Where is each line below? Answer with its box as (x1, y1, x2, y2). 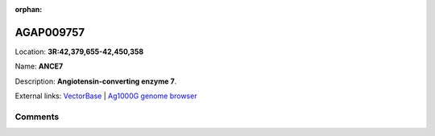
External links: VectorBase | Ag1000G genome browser (14, 91, 197, 101)
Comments (14, 111, 60, 122)
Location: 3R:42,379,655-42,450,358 (14, 47, 144, 56)
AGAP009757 (14, 25, 85, 39)
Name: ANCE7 (14, 61, 64, 72)
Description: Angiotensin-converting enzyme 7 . (14, 76, 177, 86)
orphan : (14, 5, 43, 14)
